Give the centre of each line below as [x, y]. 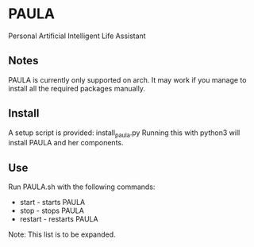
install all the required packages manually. [77, 88]
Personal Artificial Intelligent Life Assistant [77, 36]
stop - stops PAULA [52, 210]
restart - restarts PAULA [59, 219]
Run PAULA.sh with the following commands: [82, 187]
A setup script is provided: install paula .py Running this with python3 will [124, 133]
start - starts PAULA [52, 203]
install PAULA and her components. [66, 143]
